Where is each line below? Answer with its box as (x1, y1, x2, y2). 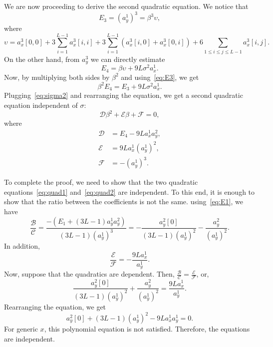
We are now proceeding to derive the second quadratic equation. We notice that (4, 1, 249, 11)
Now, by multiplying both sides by (4, 71, 110, 82)
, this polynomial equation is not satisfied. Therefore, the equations (44, 324, 250, 334)
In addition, (4, 241, 40, 251)
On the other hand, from (4, 53, 80, 64)
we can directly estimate (90, 53, 165, 64)
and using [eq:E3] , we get (121, 71, 199, 82)
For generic (4, 324, 38, 334)
